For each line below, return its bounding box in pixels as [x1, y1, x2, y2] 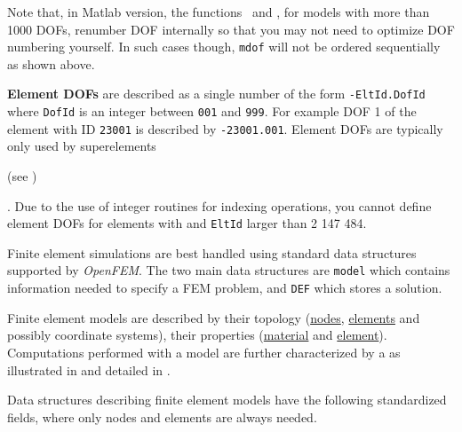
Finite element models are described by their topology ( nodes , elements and [7, 308, 420, 326]
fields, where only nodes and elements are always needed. [7, 407, 317, 426]
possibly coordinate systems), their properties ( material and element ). [7, 326, 387, 344]
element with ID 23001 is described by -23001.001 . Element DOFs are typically [7, 119, 443, 137]
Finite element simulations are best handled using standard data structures [7, 243, 417, 262]
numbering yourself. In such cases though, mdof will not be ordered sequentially [7, 37, 441, 56]
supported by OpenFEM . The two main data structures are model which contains [7, 261, 450, 279]
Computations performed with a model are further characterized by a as [7, 342, 401, 361]
